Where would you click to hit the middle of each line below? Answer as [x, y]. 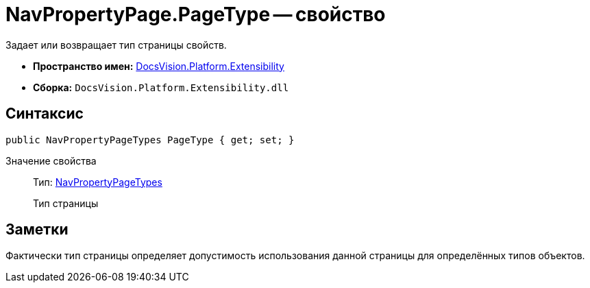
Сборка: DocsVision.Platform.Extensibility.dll [161, 87]
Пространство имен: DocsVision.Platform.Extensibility [159, 66]
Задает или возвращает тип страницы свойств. [116, 45]
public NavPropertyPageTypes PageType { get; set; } [150, 140]
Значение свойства [51, 160]
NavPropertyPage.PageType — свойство [196, 14]
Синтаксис [45, 114]
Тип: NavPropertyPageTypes [98, 182]
